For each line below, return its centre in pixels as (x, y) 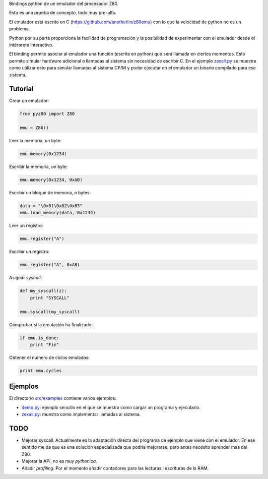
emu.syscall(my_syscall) (50, 312)
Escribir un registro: (29, 252)
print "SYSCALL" (50, 298)
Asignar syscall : (26, 278)
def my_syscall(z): (43, 291)
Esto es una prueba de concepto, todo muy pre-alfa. (63, 13)
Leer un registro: (26, 226)
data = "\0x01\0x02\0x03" (51, 206)
